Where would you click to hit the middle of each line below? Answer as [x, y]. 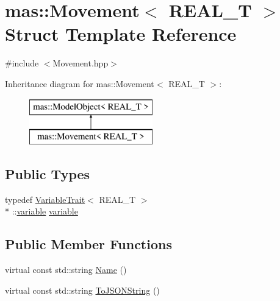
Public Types [48, 174]
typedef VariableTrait [45, 199]
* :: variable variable [41, 211]
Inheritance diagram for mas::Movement [80, 83]
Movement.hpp [81, 63]
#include [22, 63]
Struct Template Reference [121, 34]
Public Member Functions [88, 244]
